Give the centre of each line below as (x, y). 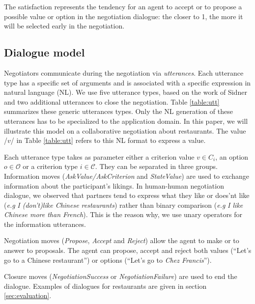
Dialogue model (44, 52)
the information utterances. (45, 224)
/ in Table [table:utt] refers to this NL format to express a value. (108, 140)
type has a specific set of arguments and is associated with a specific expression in (127, 82)
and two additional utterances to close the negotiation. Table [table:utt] (112, 101)
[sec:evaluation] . (28, 295)
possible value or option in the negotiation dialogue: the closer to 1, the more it (124, 16)
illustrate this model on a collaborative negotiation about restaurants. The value (125, 130)
